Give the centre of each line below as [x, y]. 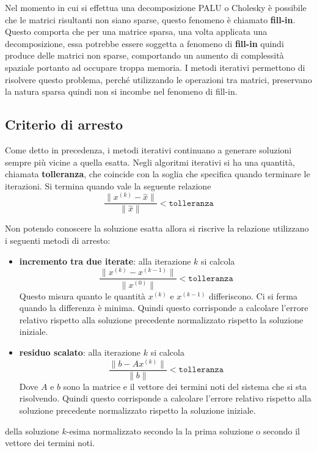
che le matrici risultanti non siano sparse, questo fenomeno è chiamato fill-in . [150, 19]
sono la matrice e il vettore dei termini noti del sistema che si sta [185, 386]
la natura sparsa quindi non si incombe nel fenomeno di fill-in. [121, 91]
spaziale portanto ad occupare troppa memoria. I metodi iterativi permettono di [155, 67]
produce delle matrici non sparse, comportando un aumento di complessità [144, 55]
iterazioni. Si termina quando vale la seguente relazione [108, 185]
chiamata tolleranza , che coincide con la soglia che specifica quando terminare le [158, 174]
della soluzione [32, 431]
